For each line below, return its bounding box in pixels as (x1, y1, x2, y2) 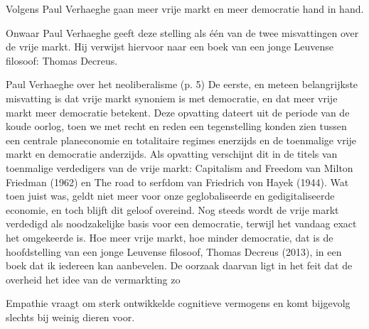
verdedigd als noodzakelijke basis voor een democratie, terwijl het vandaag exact (6, 216, 357, 231)
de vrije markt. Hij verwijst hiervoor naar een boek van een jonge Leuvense (6, 39, 334, 54)
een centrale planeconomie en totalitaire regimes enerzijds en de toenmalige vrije (6, 132, 357, 147)
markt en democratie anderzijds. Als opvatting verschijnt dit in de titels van (6, 146, 338, 161)
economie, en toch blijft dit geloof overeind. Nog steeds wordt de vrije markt (6, 202, 339, 217)
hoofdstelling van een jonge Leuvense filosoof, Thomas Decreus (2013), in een (6, 244, 342, 259)
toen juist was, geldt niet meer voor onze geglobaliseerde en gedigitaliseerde (6, 188, 335, 203)
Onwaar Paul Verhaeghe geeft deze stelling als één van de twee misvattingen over (6, 25, 359, 40)
